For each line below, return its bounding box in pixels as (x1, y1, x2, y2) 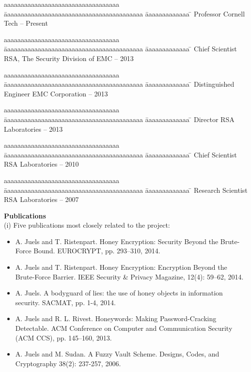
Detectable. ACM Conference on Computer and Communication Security (15, 323, 233, 333)
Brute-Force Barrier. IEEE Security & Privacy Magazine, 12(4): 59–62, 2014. (15, 271, 244, 281)
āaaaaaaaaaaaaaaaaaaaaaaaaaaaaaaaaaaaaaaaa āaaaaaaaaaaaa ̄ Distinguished (4, 79, 235, 89)
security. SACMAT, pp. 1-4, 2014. (15, 297, 116, 307)
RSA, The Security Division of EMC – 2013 (4, 53, 134, 63)
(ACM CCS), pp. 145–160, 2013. (15, 332, 112, 342)
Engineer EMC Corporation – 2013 (4, 88, 108, 98)
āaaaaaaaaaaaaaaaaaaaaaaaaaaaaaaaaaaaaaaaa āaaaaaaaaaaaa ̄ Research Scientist (4, 185, 248, 195)
